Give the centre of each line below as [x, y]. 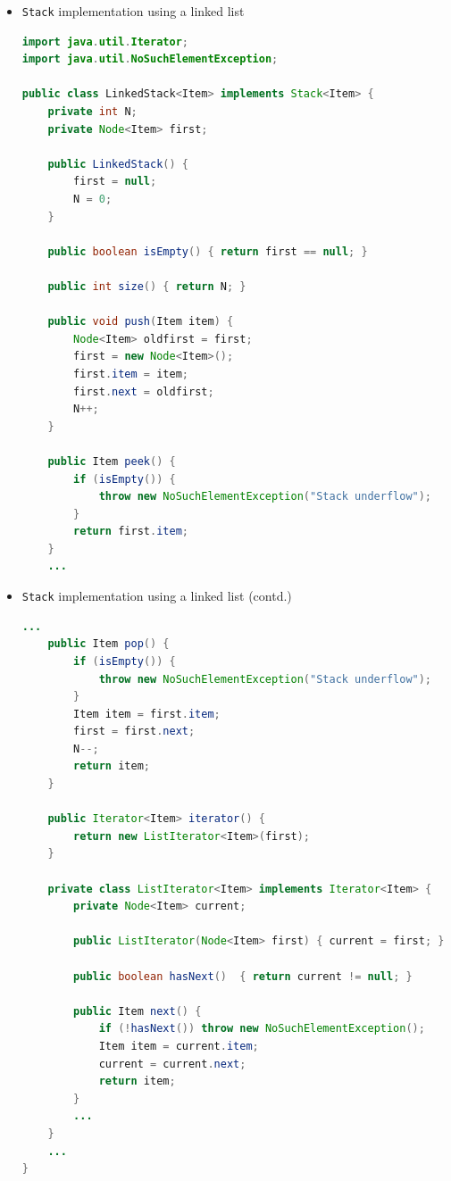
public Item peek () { [112, 461]
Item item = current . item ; [179, 1046]
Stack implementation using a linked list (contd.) [157, 596]
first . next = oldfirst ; [144, 391]
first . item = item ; [131, 374]
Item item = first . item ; [147, 714]
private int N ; [92, 112]
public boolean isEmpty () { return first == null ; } [208, 251]
